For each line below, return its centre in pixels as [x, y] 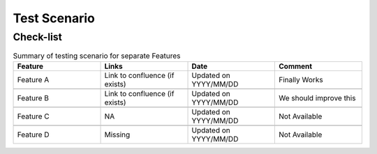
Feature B [33, 98]
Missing [117, 134]
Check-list [38, 37]
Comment [295, 66]
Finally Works [301, 79]
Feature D [33, 134]
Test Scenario [54, 18]
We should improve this [317, 98]
